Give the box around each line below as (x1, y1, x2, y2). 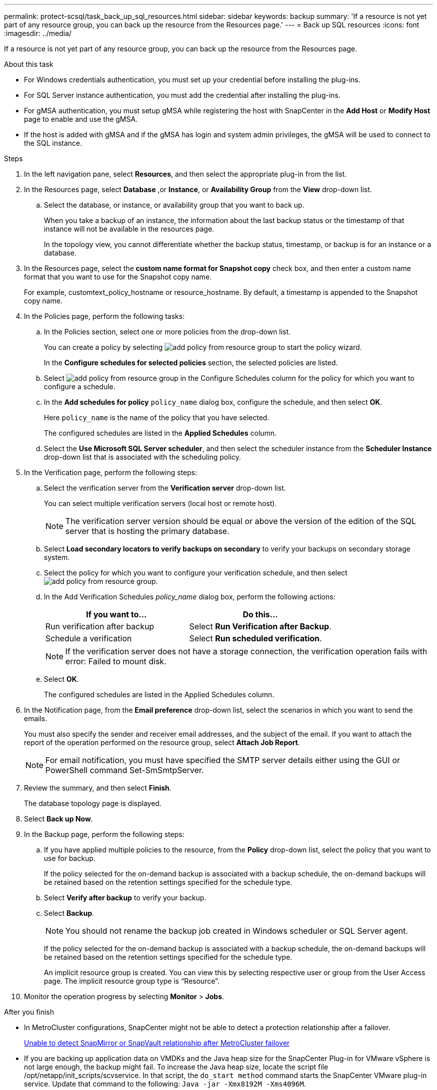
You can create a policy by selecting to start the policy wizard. (44, 343, 362, 351)
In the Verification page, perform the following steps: (24, 468, 198, 477)
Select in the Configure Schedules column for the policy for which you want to (44, 374, 415, 382)
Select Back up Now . (24, 815, 93, 823)
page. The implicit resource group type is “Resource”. (44, 977, 219, 985)
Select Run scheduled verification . (189, 633, 322, 643)
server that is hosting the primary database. (65, 526, 229, 536)
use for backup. (44, 854, 96, 862)
